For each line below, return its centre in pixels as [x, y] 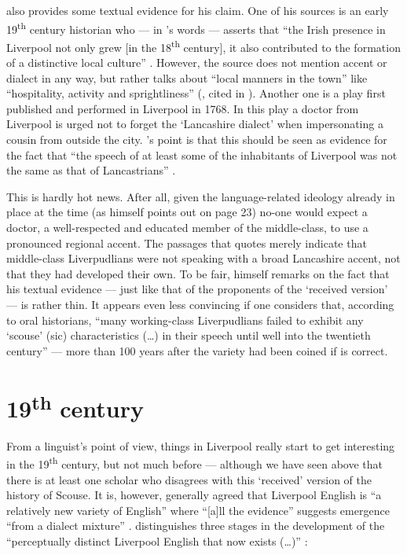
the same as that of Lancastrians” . [91, 170]
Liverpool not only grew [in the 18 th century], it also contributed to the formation [203, 46]
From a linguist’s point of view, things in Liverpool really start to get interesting [201, 445]
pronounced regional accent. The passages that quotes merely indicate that [187, 243]
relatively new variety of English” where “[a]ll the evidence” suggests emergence [198, 510]
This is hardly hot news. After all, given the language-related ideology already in [201, 196]
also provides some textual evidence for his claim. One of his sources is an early [198, 10]
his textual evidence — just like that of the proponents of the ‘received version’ [197, 289]
